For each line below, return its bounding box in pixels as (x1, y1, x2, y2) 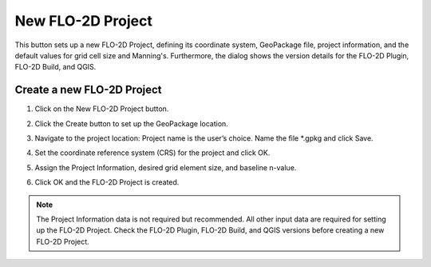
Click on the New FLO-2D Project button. (34, 104, 169, 114)
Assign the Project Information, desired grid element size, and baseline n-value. (34, 162, 297, 172)
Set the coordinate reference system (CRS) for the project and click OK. (34, 148, 271, 157)
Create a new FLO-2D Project (14, 83, 163, 97)
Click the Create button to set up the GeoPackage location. (34, 118, 229, 128)
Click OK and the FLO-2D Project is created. (34, 177, 180, 187)
